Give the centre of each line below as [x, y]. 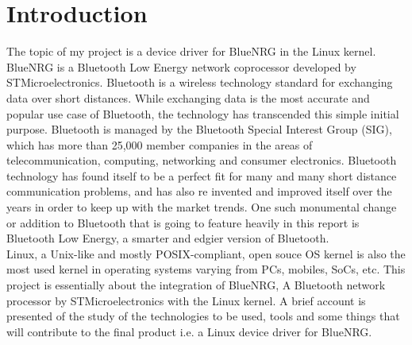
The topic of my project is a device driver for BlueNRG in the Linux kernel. [191, 51]
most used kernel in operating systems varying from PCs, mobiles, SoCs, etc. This [206, 269]
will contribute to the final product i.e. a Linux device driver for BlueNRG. [189, 331]
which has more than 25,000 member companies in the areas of [160, 144]
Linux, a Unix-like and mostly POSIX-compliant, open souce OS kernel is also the [206, 253]
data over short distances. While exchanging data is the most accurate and [188, 97]
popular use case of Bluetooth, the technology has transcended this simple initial [203, 113]
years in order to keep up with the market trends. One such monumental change [202, 207]
